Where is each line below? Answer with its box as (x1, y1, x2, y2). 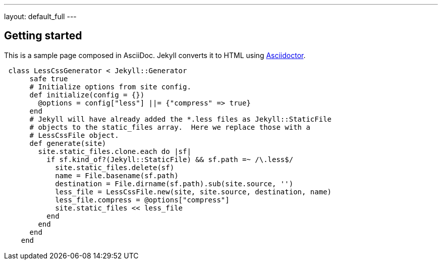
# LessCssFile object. (29, 131, 119, 139)
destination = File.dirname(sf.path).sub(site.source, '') (55, 179, 294, 188)
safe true (29, 74, 68, 83)
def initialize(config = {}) (29, 90, 145, 99)
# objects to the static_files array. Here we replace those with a (29, 123, 310, 131)
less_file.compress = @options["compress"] (55, 195, 230, 204)
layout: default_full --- (4, 12, 77, 21)
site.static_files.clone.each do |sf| (38, 147, 191, 155)
